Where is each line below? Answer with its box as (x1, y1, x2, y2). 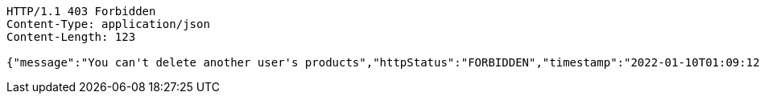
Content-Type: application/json (6, 18, 210, 30)
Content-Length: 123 (6, 30, 136, 43)
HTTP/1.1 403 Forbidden (6, 5, 156, 18)
